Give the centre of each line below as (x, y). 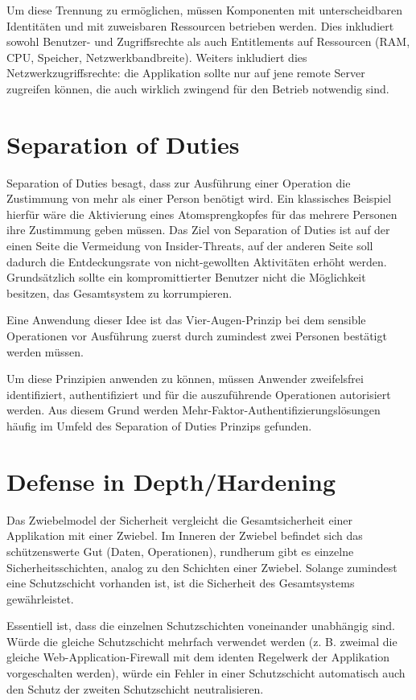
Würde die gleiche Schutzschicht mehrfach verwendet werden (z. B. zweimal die (202, 641)
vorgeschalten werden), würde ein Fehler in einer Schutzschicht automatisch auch (206, 673)
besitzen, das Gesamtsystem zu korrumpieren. (119, 292)
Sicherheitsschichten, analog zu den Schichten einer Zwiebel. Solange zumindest (202, 567)
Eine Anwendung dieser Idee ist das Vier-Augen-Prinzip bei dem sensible (186, 320)
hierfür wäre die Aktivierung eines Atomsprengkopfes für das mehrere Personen (202, 214)
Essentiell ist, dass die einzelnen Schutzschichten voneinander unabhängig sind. (201, 626)
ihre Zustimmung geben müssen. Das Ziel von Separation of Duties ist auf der (198, 230)
